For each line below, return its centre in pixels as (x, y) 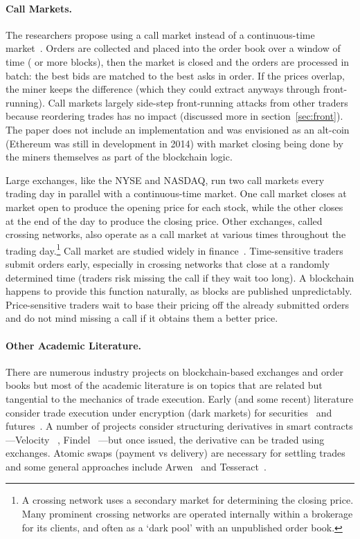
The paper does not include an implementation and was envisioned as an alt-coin (178, 129)
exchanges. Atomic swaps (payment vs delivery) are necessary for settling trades (175, 453)
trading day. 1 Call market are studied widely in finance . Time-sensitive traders (174, 249)
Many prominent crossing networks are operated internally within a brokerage (187, 514)
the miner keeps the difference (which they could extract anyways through (163, 89)
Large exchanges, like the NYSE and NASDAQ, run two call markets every (165, 180)
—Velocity (28, 439)
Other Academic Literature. (74, 345)
